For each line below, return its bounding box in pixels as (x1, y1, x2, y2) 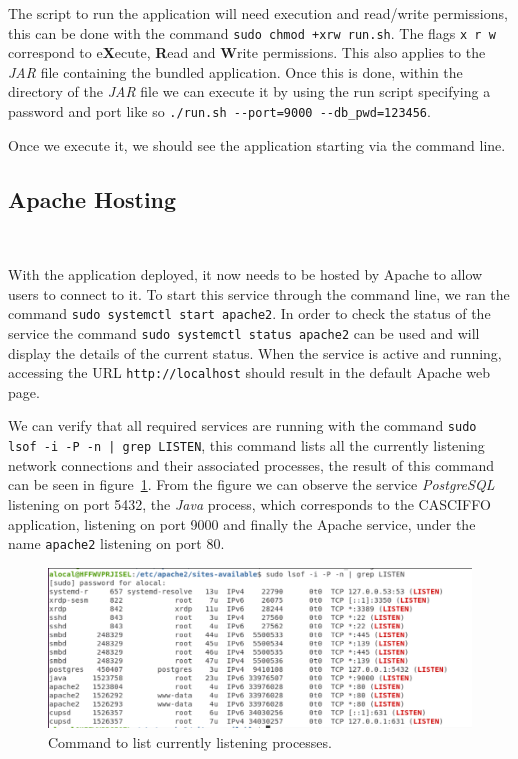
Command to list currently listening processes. (48, 731, 332, 752)
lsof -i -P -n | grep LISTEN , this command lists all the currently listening (8, 435, 485, 456)
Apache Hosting (8, 183, 177, 214)
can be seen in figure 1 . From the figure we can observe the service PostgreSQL (8, 474, 495, 495)
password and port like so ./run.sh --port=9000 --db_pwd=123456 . (8, 101, 431, 122)
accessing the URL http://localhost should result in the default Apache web (8, 362, 490, 383)
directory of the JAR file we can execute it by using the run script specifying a (8, 81, 491, 102)
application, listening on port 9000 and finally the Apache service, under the (8, 513, 476, 534)
